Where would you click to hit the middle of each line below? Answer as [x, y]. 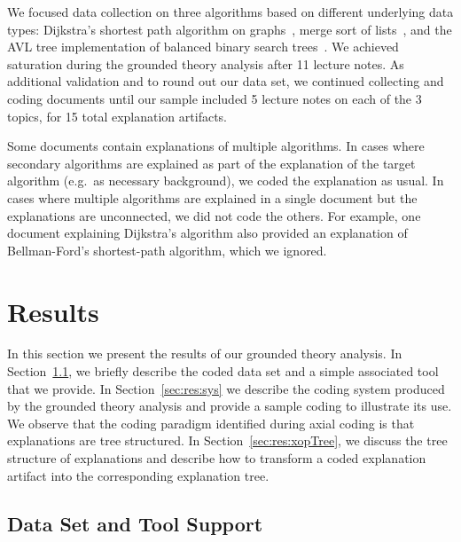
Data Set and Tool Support [135, 523]
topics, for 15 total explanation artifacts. [117, 116]
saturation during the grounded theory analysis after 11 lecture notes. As [206, 63]
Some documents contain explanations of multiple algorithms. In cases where [216, 146]
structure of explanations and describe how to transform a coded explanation [217, 458]
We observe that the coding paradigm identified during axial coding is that [211, 423]
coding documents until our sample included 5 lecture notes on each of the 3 [215, 98]
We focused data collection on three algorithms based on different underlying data [230, 12]
